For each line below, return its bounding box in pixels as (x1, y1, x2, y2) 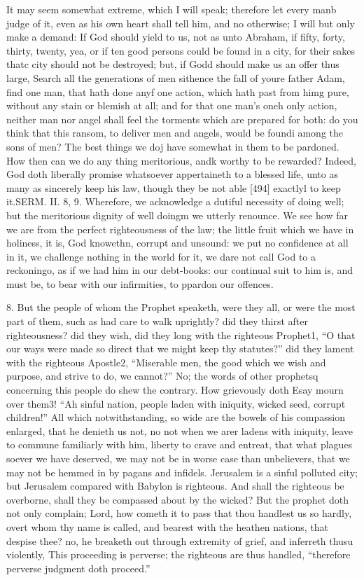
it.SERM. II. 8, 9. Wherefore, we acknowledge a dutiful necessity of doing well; (6, 194, 344, 209)
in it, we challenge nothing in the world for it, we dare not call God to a (6, 249, 316, 263)
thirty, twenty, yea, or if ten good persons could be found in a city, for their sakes (6, 43, 355, 57)
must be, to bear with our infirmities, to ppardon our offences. (6, 276, 274, 291)
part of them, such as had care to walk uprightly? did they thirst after (6, 314, 308, 329)
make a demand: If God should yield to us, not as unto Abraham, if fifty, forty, (6, 29, 345, 44)
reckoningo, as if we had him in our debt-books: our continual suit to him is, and (6, 263, 353, 277)
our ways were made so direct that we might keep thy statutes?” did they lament (6, 341, 354, 356)
